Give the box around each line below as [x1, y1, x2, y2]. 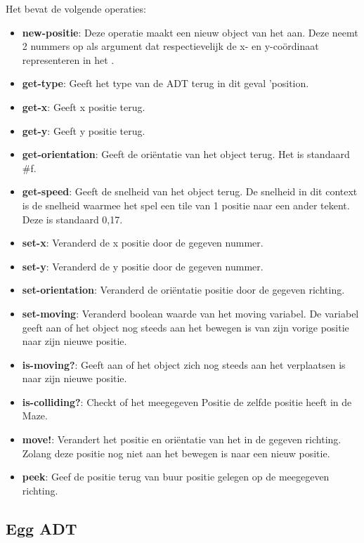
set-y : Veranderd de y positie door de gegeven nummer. [22, 259, 264, 273]
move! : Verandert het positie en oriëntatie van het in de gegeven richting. [22, 432, 342, 447]
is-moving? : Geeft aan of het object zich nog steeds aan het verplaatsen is [22, 357, 346, 372]
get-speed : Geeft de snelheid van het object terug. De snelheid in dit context [22, 184, 358, 199]
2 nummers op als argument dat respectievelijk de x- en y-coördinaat [22, 39, 319, 53]
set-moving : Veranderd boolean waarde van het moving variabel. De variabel [22, 306, 359, 320]
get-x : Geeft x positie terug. [22, 99, 145, 114]
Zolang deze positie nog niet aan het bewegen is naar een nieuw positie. [22, 445, 330, 460]
